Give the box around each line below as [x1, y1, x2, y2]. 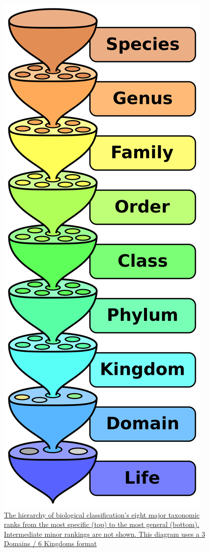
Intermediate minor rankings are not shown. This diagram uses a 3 [4, 528, 205, 539]
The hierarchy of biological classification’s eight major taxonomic [4, 509, 200, 520]
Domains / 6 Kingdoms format [4, 538, 97, 549]
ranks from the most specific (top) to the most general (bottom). [4, 519, 200, 529]
